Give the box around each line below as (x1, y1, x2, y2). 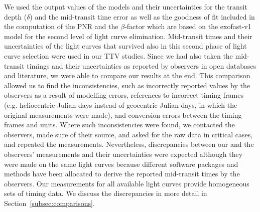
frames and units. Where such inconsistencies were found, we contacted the (4, 119, 235, 130)
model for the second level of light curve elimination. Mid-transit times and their (4, 31, 252, 41)
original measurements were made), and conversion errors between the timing (4, 109, 242, 120)
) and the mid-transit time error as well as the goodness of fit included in (30, 11, 255, 22)
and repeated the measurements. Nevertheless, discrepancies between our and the (4, 139, 254, 149)
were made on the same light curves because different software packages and (4, 158, 238, 169)
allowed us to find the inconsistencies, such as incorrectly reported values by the (4, 80, 250, 90)
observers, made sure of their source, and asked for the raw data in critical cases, (4, 129, 253, 139)
